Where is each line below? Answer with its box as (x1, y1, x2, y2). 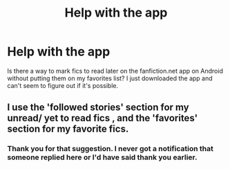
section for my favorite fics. (7, 123, 129, 135)
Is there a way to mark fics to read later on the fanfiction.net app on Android (7, 66, 223, 75)
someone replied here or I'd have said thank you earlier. (7, 152, 198, 162)
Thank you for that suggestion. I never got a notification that (7, 144, 214, 154)
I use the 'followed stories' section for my (7, 102, 189, 114)
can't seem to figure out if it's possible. (7, 81, 119, 89)
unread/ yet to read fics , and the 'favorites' (7, 112, 198, 124)
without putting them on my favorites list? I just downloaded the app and (7, 74, 213, 82)
